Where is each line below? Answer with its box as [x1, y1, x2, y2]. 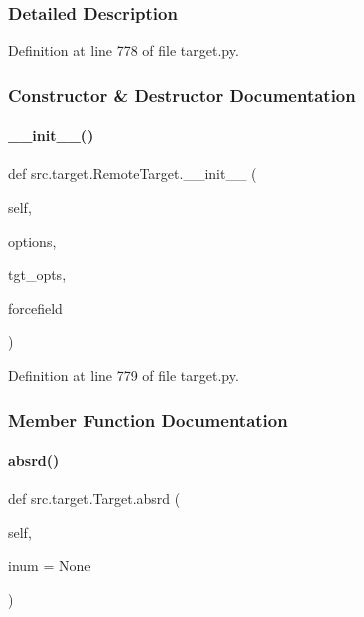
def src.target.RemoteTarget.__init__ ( [8, 163, 257, 184]
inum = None [8, 555, 91, 576]
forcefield [8, 297, 63, 318]
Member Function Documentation [8, 407, 288, 432]
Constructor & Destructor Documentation [8, 82, 356, 107]
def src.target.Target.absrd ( [8, 488, 181, 509]
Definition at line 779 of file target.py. [8, 365, 239, 386]
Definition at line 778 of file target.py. [8, 40, 239, 61]
